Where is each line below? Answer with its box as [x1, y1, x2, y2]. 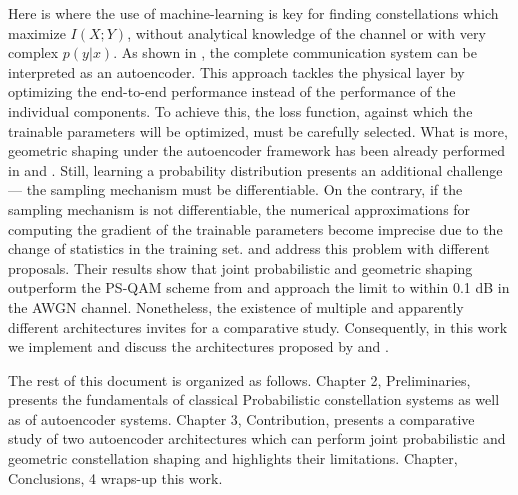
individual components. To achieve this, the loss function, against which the [8, 100, 473, 121]
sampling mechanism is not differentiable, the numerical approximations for [8, 198, 471, 219]
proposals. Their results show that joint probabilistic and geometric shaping [8, 257, 473, 278]
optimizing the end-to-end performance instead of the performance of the [8, 81, 456, 102]
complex [8, 42, 59, 63]
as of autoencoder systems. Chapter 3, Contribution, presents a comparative [8, 408, 475, 429]
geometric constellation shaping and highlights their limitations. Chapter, [8, 448, 458, 469]
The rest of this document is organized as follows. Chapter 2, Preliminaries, [8, 369, 471, 390]
